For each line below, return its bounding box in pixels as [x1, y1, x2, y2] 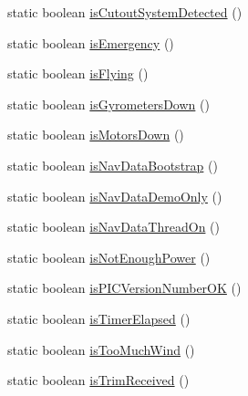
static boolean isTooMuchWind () [7, 339, 195, 359]
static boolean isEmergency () [7, 33, 174, 52]
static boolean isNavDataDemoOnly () [7, 186, 222, 205]
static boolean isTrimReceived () [7, 370, 190, 390]
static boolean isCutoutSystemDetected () [7, 3, 243, 21]
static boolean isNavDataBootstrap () [7, 155, 218, 174]
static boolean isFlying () [7, 64, 149, 83]
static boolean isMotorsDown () [7, 125, 184, 144]
